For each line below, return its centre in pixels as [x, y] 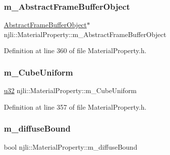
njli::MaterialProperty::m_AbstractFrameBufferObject [85, 34]
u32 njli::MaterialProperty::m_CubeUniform [70, 90]
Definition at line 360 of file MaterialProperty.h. [75, 50]
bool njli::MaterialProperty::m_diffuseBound [71, 146]
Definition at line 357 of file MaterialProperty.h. [75, 107]
